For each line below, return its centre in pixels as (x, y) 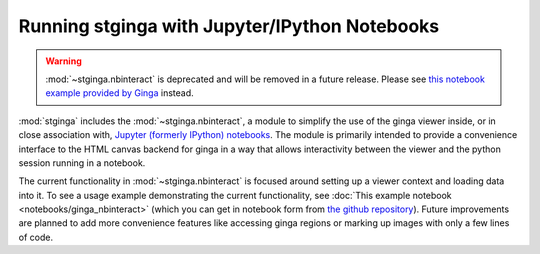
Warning (63, 61)
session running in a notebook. (82, 162)
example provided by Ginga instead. (119, 93)
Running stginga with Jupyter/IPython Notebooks (229, 26)
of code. (36, 237)
